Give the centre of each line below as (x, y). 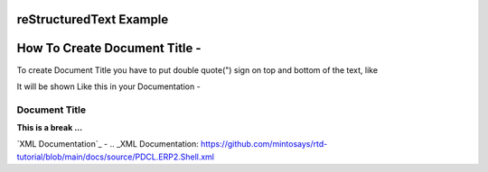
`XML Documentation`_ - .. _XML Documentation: (108, 144)
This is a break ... (50, 128)
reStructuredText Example (93, 19)
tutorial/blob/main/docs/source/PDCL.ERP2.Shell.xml (115, 157)
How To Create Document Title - (109, 48)
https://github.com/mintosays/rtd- (264, 144)
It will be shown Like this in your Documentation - (108, 86)
